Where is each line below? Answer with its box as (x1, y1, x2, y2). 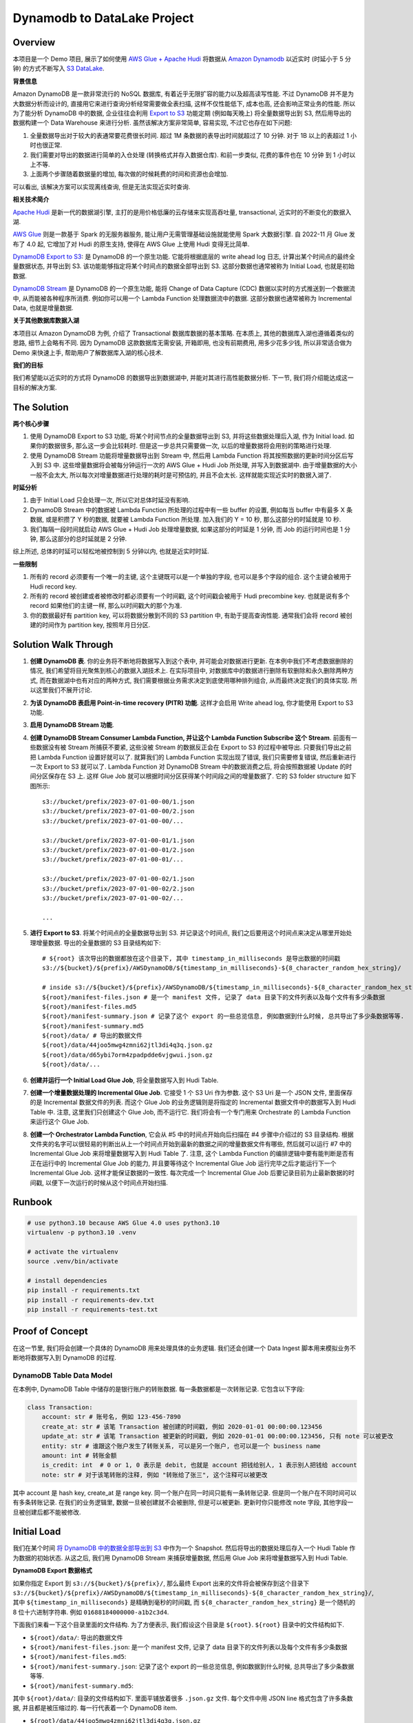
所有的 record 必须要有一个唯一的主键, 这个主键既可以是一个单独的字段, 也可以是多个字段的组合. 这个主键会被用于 (30, 573, 352, 581)
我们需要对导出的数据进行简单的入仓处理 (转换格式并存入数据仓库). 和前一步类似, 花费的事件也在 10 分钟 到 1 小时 (30, 150, 350, 159)
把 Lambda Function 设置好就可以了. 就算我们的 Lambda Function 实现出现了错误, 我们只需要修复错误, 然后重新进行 (30, 753, 357, 761)
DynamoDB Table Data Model (12, 1370, 113, 1380)
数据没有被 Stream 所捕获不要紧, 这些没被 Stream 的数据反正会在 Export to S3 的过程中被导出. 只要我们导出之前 (35, 743, 352, 751)
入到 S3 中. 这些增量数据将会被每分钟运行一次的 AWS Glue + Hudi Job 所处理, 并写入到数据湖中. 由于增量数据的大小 (30, 461, 357, 469)
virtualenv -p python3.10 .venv (27, 1228, 137, 1236)
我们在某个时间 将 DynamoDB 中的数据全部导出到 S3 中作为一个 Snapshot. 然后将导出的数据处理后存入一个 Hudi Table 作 (12, 1544, 356, 1552)
